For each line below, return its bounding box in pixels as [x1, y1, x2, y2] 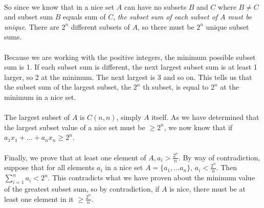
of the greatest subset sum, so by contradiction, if [4, 183, 160, 194]
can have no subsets [124, 1, 187, 12]
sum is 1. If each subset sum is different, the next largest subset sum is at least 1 [4, 61, 257, 72]
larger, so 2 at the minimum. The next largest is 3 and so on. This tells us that [4, 71, 252, 82]
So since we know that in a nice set [4, 1, 115, 12]
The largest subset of [4, 112, 70, 122]
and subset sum [4, 11, 53, 22]
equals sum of [63, 11, 106, 22]
